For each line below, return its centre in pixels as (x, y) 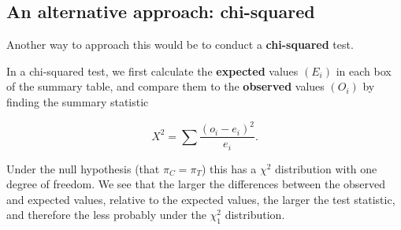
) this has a (229, 168)
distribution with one (326, 168)
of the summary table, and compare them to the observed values (165, 86)
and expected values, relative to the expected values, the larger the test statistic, (201, 199)
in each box (364, 70)
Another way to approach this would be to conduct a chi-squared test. (180, 45)
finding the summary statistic (78, 101)
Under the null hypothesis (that (83, 168)
